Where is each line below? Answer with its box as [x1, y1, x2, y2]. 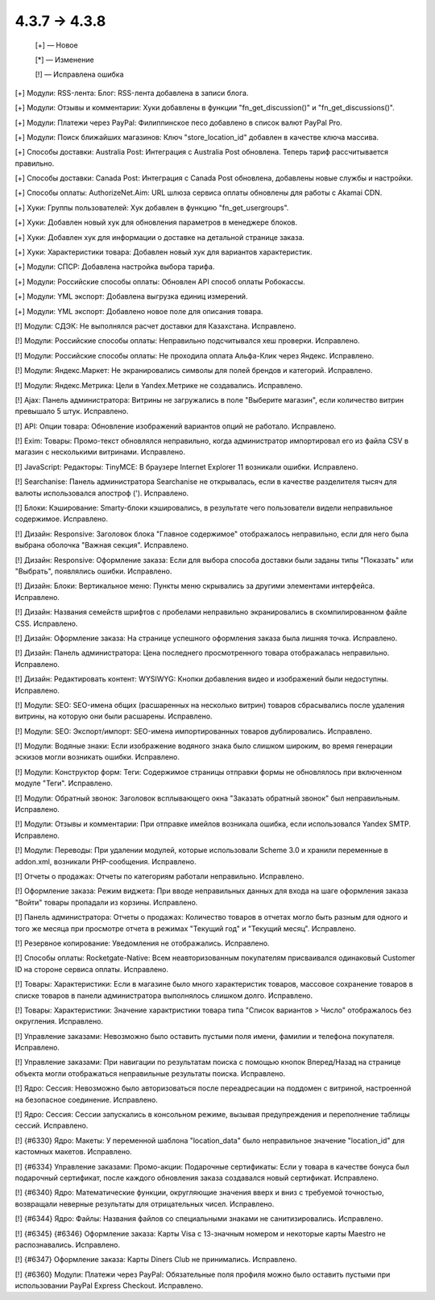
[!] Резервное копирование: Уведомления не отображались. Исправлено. [14, 938, 270, 948]
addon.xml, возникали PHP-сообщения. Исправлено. [14, 856, 197, 866]
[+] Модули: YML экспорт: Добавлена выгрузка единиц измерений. [14, 292, 248, 301]
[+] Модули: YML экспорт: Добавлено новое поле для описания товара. [14, 306, 263, 316]
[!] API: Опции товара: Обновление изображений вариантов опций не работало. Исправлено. [14, 421, 337, 431]
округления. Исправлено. [14, 1016, 104, 1026]
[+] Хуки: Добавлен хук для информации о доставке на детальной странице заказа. [14, 232, 305, 242]
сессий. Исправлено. [14, 1120, 89, 1131]
